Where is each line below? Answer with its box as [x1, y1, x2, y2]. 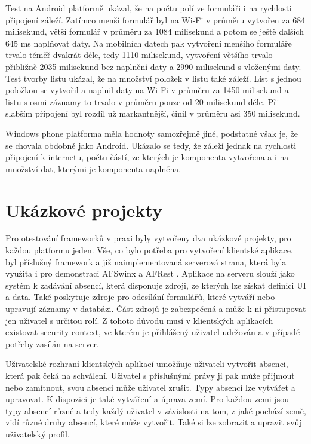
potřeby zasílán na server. [5, 337, 99, 350]
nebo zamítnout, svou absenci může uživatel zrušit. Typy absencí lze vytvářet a [5, 381, 295, 393]
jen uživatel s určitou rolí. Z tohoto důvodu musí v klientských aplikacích [5, 314, 273, 326]
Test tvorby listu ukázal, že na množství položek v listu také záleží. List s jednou [5, 72, 301, 84]
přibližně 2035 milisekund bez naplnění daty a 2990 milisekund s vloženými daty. [5, 60, 301, 72]
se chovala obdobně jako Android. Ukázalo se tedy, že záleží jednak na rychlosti [5, 139, 297, 151]
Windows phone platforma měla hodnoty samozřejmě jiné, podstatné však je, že [5, 127, 298, 139]
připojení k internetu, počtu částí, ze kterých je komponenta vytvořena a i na [5, 151, 289, 163]
